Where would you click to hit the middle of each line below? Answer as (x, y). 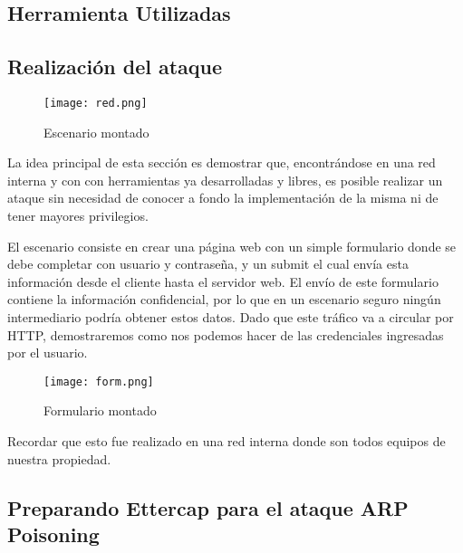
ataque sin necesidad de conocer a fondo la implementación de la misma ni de (223, 198)
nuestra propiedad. (59, 458)
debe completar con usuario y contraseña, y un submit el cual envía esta (208, 264)
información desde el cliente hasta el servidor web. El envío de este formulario (223, 281)
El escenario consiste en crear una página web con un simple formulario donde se (232, 246)
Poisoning (53, 534)
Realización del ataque (115, 67)
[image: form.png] (99, 381)
